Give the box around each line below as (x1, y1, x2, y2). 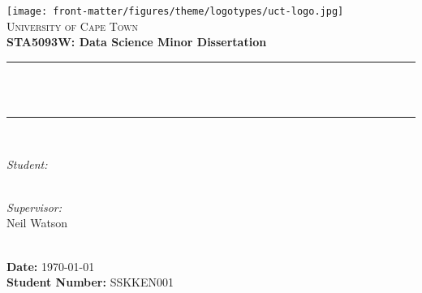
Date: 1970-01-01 (6, 257, 95, 274)
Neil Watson (6, 214, 68, 231)
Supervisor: (6, 198, 62, 215)
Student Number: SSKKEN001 (6, 274, 174, 291)
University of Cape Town (6, 17, 139, 34)
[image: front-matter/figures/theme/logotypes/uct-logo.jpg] (6, 6, 344, 17)
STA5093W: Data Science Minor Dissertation (6, 33, 267, 50)
